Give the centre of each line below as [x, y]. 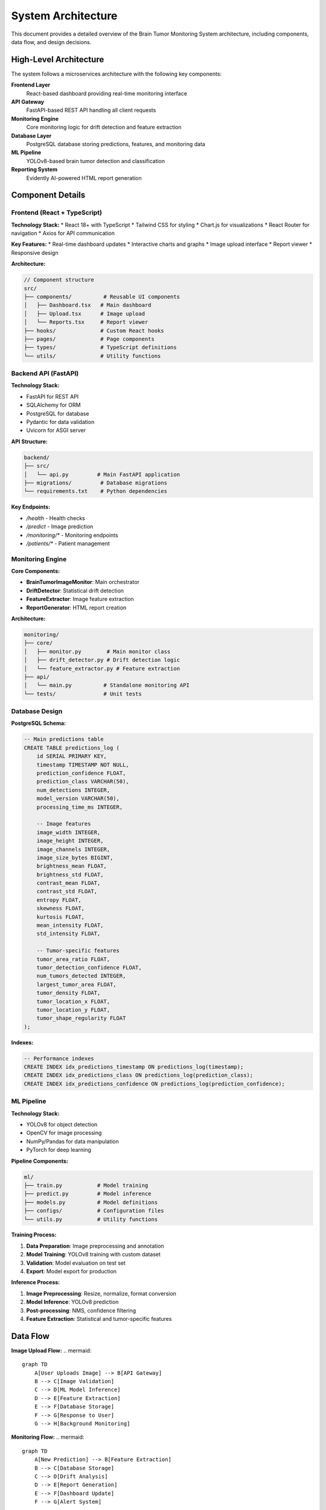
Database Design [37, 712]
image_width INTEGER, [69, 832]
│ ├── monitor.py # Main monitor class [97, 651]
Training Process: [34, 1235]
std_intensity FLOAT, [69, 934]
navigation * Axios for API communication [63, 233]
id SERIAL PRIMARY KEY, [72, 756]
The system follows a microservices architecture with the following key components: [117, 74]
